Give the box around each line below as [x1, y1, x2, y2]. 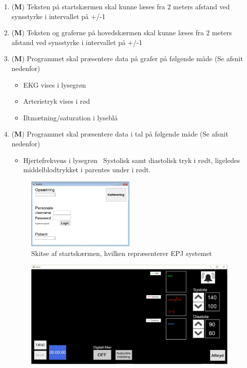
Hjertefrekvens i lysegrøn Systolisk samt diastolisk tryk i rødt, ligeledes [23, 155, 240, 165]
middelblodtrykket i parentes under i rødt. [23, 164, 151, 175]
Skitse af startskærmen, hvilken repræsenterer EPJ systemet [31, 248, 212, 258]
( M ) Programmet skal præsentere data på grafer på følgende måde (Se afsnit [11, 53, 243, 64]
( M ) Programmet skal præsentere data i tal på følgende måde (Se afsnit [11, 129, 228, 139]
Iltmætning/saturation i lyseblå [23, 112, 118, 122]
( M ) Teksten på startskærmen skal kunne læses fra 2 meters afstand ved [11, 1, 230, 11]
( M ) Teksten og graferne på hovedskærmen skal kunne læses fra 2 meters [11, 27, 232, 38]
